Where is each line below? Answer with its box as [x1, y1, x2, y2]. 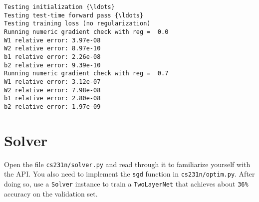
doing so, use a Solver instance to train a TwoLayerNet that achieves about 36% [4, 178, 249, 189]
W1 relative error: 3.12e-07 [4, 78, 101, 85]
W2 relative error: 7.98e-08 [4, 86, 101, 94]
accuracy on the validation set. [4, 188, 98, 199]
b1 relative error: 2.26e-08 [4, 53, 101, 60]
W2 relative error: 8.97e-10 [4, 45, 101, 52]
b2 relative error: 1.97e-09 [4, 103, 101, 110]
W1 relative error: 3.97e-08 [4, 36, 101, 44]
